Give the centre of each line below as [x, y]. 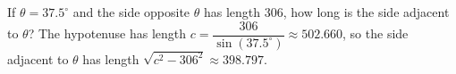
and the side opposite [131, 12]
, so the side [376, 33]
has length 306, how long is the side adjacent [326, 12]
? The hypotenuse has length [107, 33]
